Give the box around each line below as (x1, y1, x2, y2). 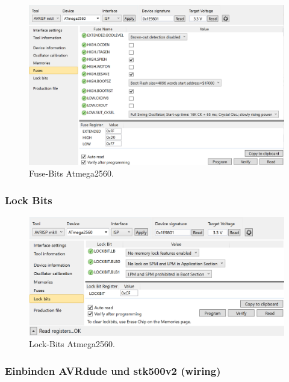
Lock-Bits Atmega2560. (29, 338, 115, 350)
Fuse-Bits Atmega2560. (29, 167, 114, 180)
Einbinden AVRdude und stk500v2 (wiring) (5, 363, 221, 378)
